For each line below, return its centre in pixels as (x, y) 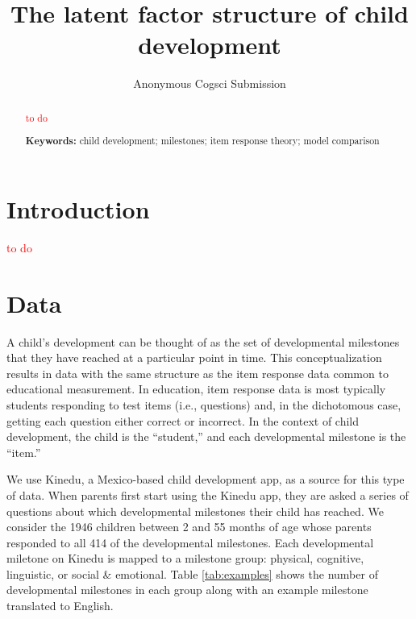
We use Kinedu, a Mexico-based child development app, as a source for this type (206, 479)
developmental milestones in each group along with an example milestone (187, 590)
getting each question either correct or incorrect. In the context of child (183, 420)
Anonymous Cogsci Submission (210, 83)
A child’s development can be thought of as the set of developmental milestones (203, 341)
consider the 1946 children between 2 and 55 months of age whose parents (189, 527)
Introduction (78, 208)
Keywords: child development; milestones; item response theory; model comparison (202, 141)
